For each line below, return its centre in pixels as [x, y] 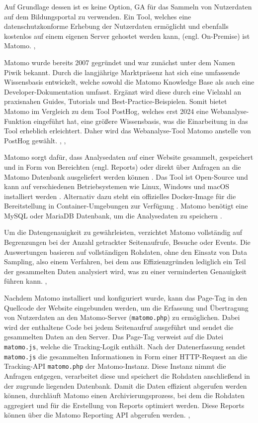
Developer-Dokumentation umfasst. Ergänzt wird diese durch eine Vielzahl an [123, 91]
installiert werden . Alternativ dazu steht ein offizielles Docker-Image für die [120, 196]
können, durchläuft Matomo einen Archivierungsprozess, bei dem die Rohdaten [125, 395]
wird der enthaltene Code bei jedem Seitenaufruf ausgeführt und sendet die [119, 327]
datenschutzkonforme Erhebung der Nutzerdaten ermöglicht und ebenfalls [116, 26]
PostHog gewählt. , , [35, 140]
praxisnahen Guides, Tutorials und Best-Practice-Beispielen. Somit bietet [116, 101]
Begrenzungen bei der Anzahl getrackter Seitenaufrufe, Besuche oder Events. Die [127, 242]
